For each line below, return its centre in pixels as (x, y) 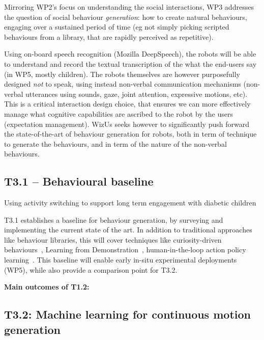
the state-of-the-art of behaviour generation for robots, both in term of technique (130, 134)
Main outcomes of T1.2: (47, 287)
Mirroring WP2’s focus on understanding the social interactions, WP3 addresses (129, 7)
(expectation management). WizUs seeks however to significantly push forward (127, 124)
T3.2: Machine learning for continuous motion (127, 314)
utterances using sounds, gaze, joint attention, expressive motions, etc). (137, 94)
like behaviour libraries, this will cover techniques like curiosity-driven (113, 239)
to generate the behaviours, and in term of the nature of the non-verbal (115, 143)
